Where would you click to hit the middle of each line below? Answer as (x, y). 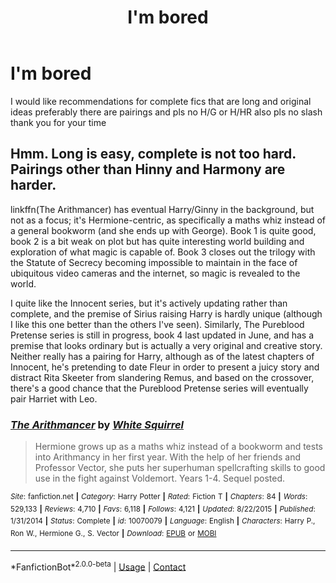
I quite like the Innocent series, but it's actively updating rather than (149, 303)
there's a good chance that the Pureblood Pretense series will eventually (159, 388)
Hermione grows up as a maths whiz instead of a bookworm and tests (178, 447)
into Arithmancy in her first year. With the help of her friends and (168, 457)
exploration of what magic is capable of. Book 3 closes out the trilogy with (163, 252)
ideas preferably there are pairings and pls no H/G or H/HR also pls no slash (166, 112)
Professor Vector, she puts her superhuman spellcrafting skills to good (180, 468)
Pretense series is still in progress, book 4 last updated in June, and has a (162, 335)
